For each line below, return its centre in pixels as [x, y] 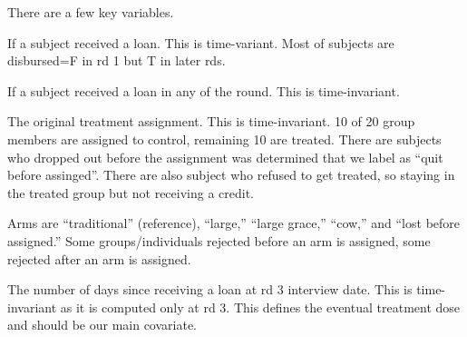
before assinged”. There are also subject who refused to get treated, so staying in [231, 175]
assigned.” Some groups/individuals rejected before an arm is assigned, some [219, 240]
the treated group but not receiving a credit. [131, 192]
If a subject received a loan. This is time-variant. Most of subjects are [201, 42]
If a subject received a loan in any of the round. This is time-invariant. [204, 90]
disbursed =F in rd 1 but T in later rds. [117, 60]
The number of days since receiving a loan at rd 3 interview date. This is [210, 289]
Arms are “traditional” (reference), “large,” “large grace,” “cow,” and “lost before [234, 223]
